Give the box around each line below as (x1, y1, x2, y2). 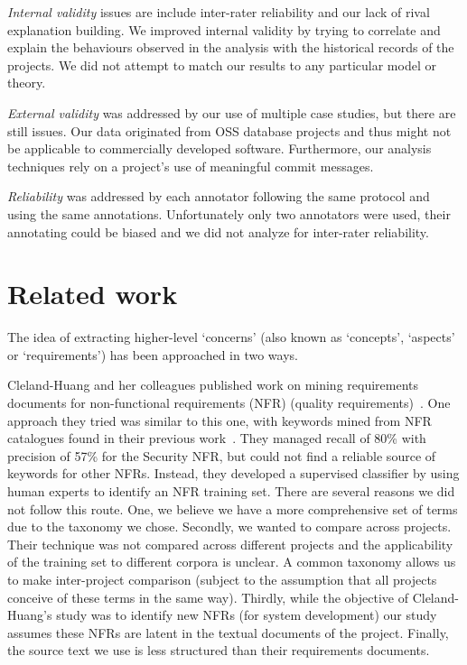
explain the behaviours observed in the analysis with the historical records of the (7, 38, 454, 57)
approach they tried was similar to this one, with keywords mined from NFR (7, 411, 432, 429)
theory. (7, 73, 46, 92)
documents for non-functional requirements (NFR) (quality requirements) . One (7, 393, 451, 412)
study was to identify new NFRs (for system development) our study (56, 605, 437, 624)
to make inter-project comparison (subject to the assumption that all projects (7, 569, 437, 588)
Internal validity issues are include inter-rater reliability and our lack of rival (7, 3, 430, 21)
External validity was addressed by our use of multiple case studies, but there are (7, 103, 456, 122)
